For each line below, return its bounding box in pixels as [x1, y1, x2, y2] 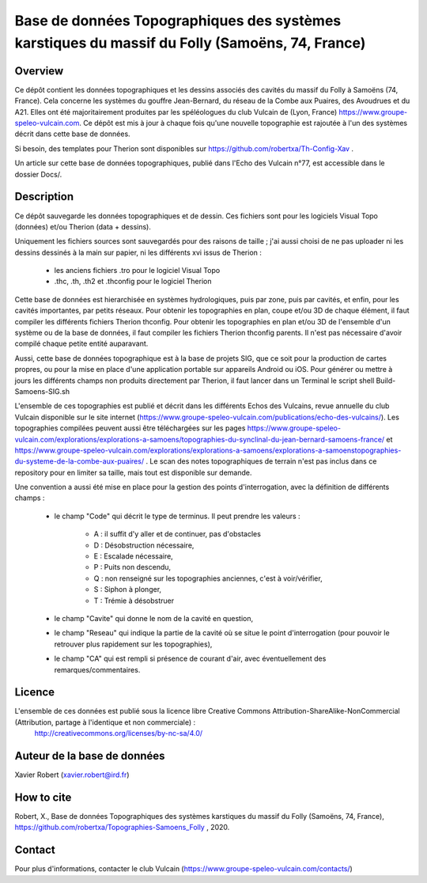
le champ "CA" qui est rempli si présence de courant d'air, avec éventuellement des [54, 654, 327, 664]
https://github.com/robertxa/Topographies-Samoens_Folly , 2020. [14, 823, 230, 832]
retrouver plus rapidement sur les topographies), [54, 639, 213, 649]
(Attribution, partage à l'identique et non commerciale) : [14, 717, 196, 727]
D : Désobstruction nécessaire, [93, 540, 195, 550]
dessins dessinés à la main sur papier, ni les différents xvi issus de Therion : [14, 248, 263, 257]
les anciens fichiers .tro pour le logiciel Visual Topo [54, 266, 221, 275]
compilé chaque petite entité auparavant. [14, 339, 149, 348]
